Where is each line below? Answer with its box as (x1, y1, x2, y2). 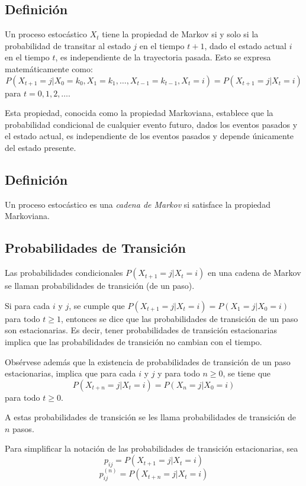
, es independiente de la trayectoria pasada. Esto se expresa (55, 51, 271, 63)
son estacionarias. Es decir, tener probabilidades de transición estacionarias (5, 324, 277, 336)
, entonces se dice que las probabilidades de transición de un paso (60, 312, 298, 324)
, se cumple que (69, 299, 125, 311)
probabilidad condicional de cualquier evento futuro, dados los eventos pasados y (5, 118, 298, 130)
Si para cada (5, 299, 50, 311)
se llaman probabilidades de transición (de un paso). (5, 279, 195, 292)
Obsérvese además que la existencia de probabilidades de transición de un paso (5, 355, 291, 368)
